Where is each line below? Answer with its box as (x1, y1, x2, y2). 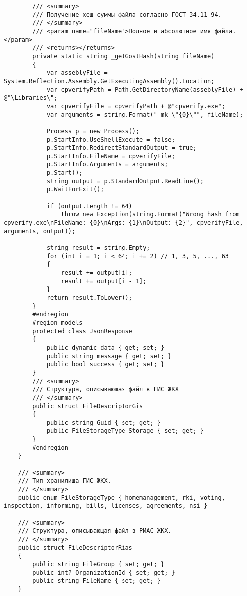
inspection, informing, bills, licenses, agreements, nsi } (4, 502, 208, 510)
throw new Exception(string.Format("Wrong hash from (61, 211, 240, 218)
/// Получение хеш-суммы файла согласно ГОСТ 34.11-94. (32, 11, 222, 18)
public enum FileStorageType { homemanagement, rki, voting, (18, 494, 225, 501)
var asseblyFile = (46, 69, 108, 77)
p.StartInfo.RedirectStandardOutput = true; (46, 144, 197, 152)
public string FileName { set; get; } (32, 577, 161, 585)
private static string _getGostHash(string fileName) (32, 52, 215, 60)
